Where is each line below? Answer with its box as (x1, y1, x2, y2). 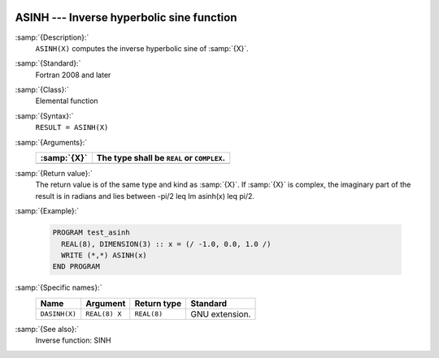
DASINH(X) (40, 309, 77, 318)
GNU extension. (190, 308, 251, 320)
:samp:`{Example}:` (15, 206, 80, 216)
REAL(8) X (85, 309, 122, 318)
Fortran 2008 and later (35, 70, 111, 80)
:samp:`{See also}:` (15, 324, 80, 334)
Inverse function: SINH (35, 335, 111, 345)
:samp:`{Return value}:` (15, 169, 93, 179)
